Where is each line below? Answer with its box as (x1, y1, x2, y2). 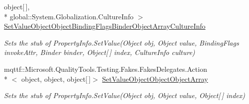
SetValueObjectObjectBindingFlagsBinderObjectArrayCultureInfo (4, 21, 206, 31)
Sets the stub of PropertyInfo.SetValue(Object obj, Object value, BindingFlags (4, 37, 239, 48)
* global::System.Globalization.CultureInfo (4, 11, 134, 21)
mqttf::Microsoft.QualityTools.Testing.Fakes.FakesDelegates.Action (4, 63, 207, 74)
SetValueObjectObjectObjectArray (102, 73, 208, 84)
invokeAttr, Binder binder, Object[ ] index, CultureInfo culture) (4, 47, 195, 57)
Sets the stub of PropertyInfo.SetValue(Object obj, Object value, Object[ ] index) (4, 90, 246, 101)
